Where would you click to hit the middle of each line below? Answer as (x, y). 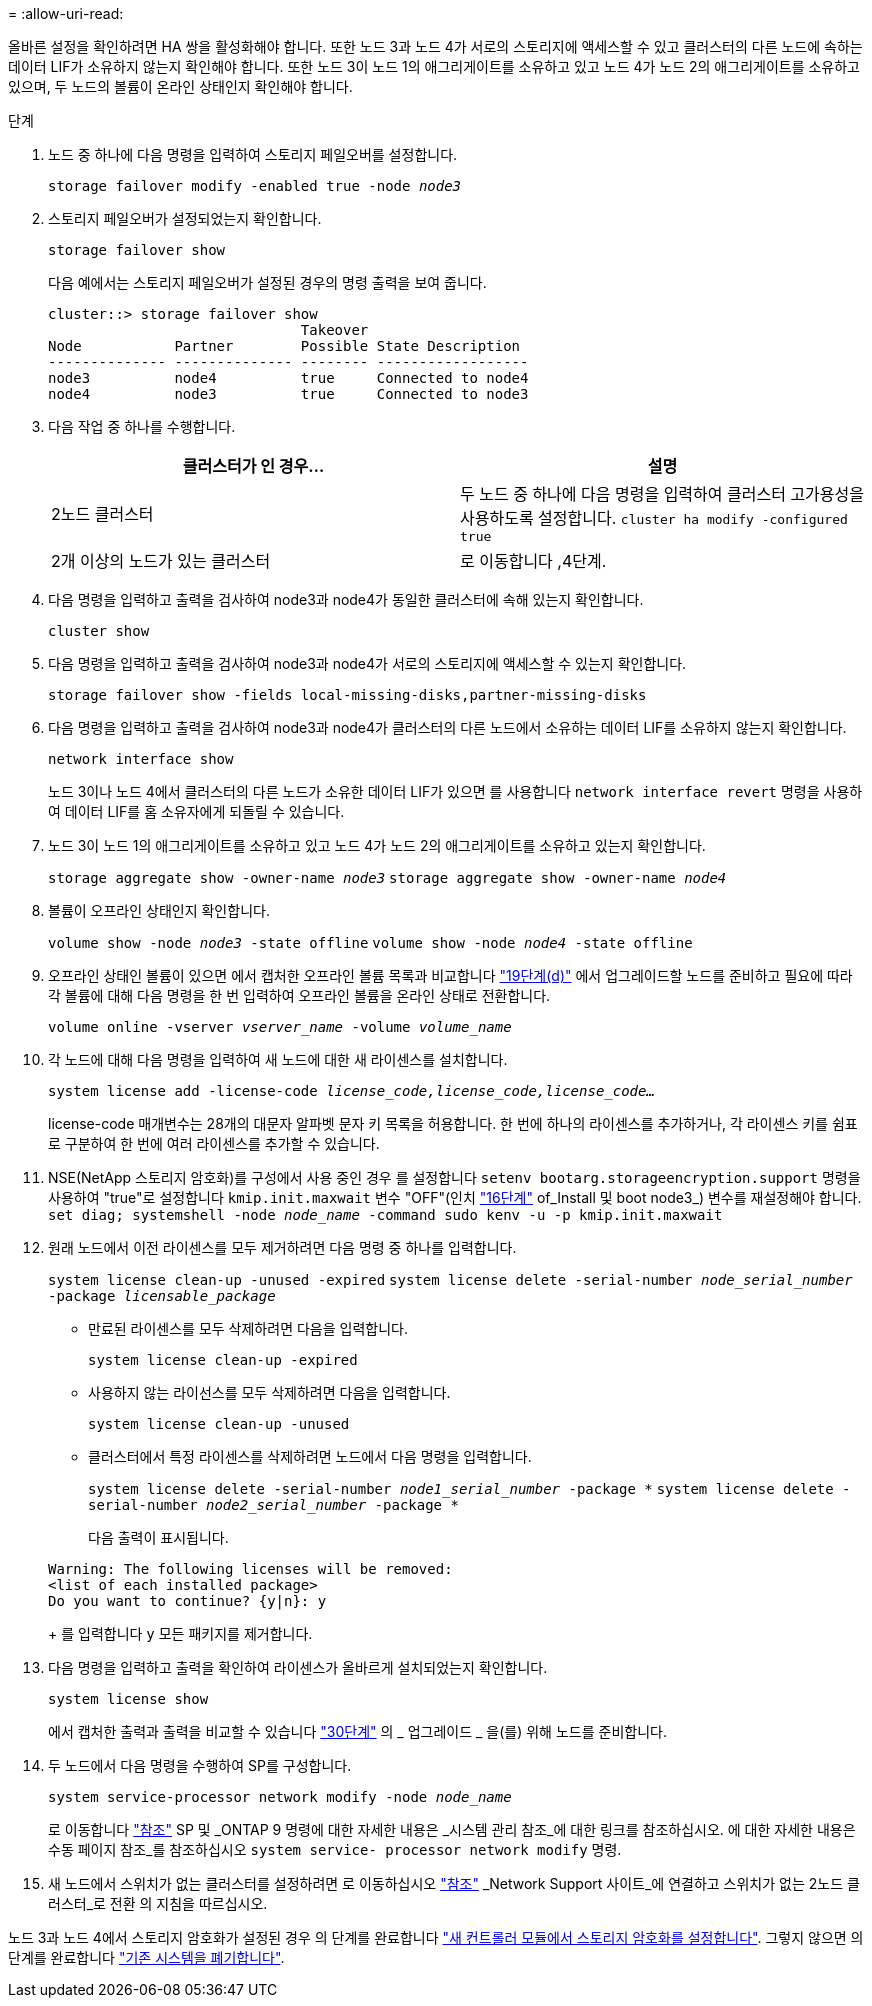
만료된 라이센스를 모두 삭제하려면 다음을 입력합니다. (248, 1328)
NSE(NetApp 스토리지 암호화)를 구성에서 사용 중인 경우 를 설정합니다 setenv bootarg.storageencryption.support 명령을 (454, 1177)
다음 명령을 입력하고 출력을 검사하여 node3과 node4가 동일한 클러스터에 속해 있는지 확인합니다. (346, 599)
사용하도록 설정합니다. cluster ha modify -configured (654, 518)
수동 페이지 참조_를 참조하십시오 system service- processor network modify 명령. (335, 1849)
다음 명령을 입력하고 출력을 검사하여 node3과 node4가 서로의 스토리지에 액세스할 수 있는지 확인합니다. (367, 663)
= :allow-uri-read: (66, 13)
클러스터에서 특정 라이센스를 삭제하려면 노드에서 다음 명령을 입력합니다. (310, 1456)
